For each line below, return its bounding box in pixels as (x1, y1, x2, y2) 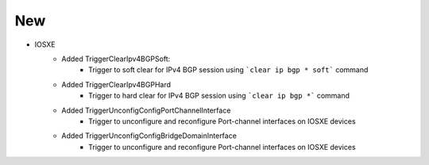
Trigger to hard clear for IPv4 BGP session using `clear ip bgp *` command (88, 91, 350, 101)
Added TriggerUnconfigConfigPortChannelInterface (61, 106, 231, 115)
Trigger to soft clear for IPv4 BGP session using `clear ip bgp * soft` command (88, 65, 369, 75)
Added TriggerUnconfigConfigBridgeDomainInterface (61, 131, 238, 140)
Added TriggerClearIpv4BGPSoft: (61, 54, 171, 63)
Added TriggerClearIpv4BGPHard (61, 79, 171, 89)
